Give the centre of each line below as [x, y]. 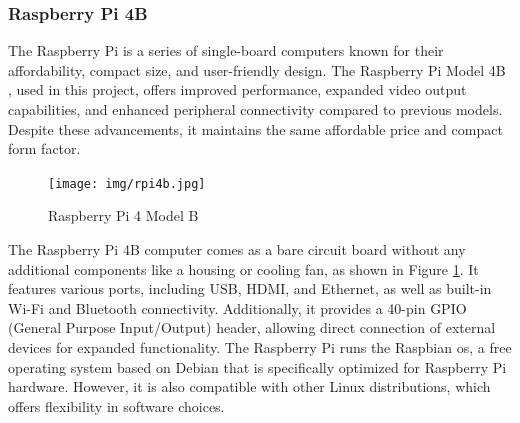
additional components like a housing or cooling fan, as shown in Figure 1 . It [243, 268]
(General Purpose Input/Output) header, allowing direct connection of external [252, 327]
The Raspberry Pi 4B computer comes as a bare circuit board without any [237, 249]
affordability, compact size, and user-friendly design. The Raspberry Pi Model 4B [257, 69]
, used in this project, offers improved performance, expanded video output [237, 89]
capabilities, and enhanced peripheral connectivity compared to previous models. [255, 109]
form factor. [44, 148]
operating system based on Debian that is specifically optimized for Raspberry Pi [257, 366]
